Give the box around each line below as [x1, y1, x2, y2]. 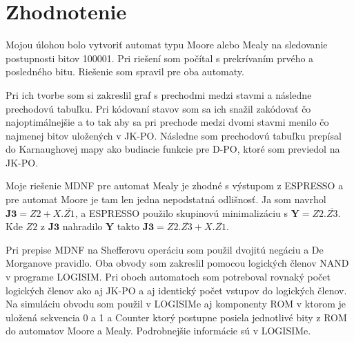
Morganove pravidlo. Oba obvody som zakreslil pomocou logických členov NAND [6, 256, 349, 270]
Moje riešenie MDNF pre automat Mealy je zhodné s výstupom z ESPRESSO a [6, 178, 344, 193]
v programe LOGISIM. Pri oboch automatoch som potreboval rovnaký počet [6, 269, 331, 284]
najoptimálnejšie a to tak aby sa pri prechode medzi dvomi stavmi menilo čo [6, 115, 329, 129]
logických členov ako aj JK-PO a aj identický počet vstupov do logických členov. [6, 283, 347, 297]
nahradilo [62, 219, 103, 234]
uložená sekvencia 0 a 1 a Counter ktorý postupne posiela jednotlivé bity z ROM [6, 310, 347, 324]
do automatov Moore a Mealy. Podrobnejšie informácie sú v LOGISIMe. [6, 323, 311, 338]
